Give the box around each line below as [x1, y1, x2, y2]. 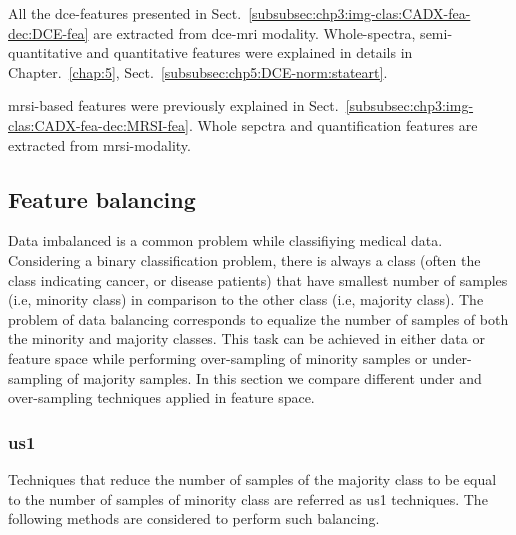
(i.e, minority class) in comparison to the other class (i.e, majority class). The [8, 289, 484, 310]
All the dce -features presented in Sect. [8, 3, 242, 23]
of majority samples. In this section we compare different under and [67, 367, 482, 388]
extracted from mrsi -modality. [8, 134, 191, 155]
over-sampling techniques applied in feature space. [8, 387, 315, 408]
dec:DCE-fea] [8, 22, 89, 43]
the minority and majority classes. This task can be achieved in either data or [8, 328, 485, 349]
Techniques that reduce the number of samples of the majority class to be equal [8, 468, 497, 489]
